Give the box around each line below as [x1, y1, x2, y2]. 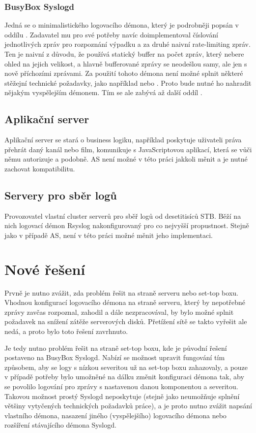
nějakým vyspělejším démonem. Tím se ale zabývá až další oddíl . [4, 87, 202, 98]
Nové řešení [4, 259, 85, 279]
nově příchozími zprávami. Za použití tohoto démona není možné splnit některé [4, 68, 243, 78]
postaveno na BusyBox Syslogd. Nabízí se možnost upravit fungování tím [4, 352, 225, 363]
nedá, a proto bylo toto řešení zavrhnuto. [4, 326, 128, 336]
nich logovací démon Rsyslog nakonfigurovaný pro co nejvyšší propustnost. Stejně [4, 220, 249, 231]
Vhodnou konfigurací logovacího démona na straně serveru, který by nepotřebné [4, 297, 246, 307]
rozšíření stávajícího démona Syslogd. [4, 420, 116, 430]
